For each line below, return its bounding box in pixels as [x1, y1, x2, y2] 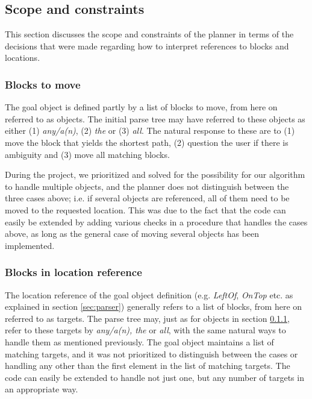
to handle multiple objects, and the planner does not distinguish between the [5, 180, 289, 192]
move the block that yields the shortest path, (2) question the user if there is [5, 136, 289, 148]
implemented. [5, 239, 55, 251]
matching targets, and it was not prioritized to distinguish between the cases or [5, 347, 298, 360]
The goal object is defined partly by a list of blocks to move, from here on [5, 101, 278, 113]
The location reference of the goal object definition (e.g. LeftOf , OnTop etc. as [5, 288, 293, 301]
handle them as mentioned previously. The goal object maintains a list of [5, 335, 274, 348]
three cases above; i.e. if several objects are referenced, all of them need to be [5, 192, 290, 204]
